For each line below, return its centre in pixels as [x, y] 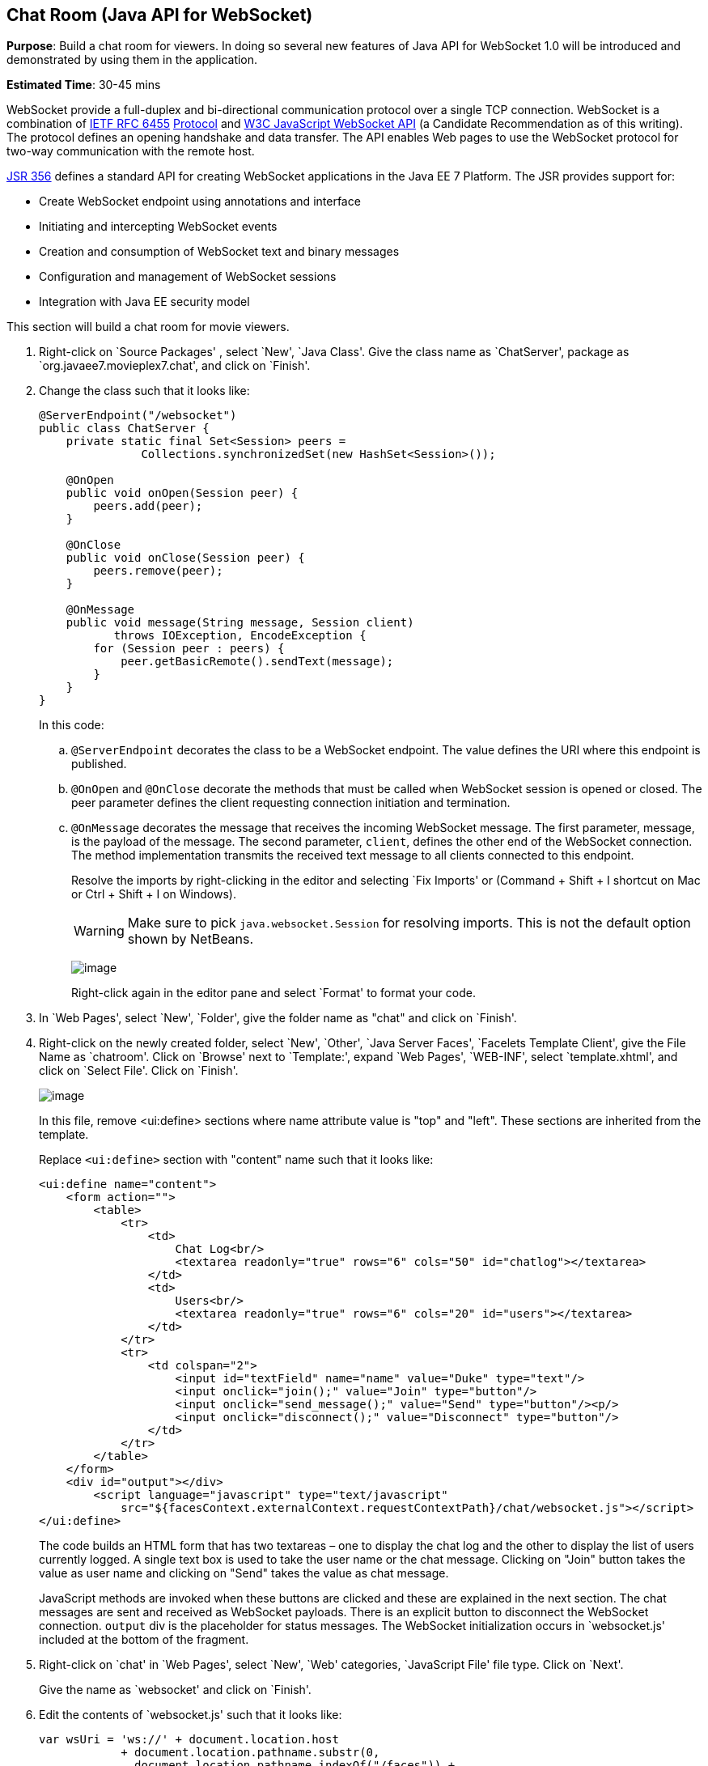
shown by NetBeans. [191, 939]
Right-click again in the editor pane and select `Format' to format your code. [273, 993]
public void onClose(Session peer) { [185, 558]
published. [99, 764]
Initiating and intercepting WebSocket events [158, 227]
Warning [99, 931]
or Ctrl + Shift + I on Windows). [154, 894]
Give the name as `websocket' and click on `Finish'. [175, 1690]
